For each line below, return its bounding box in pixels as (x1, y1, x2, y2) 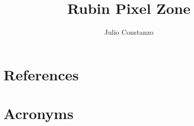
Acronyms (3, 103, 74, 124)
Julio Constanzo (104, 27, 154, 37)
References (3, 64, 79, 84)
